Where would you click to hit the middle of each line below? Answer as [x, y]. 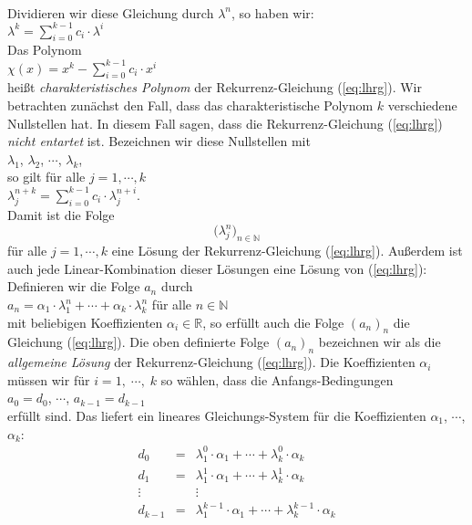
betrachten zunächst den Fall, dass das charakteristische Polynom [190, 105]
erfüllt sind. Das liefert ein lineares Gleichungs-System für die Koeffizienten [217, 415]
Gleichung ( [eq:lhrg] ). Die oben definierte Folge [139, 342]
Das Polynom [45, 50]
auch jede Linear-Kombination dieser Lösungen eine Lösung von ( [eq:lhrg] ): [217, 268]
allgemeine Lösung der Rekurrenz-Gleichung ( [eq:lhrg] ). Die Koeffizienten [211, 362]
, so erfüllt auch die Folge [273, 322]
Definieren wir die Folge [74, 286]
